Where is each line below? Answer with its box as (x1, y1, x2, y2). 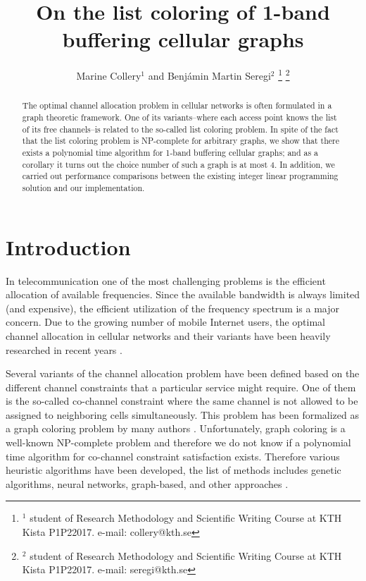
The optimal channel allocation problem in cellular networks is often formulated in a (22, 99, 332, 111)
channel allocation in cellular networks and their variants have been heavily (6, 328, 331, 343)
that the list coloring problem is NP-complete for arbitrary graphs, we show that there (22, 135, 340, 147)
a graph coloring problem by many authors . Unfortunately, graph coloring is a (6, 421, 346, 436)
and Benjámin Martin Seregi (148, 68, 271, 82)
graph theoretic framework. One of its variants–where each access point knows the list (22, 111, 337, 123)
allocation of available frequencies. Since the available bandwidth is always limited (6, 287, 360, 302)
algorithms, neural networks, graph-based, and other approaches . (6, 476, 289, 491)
